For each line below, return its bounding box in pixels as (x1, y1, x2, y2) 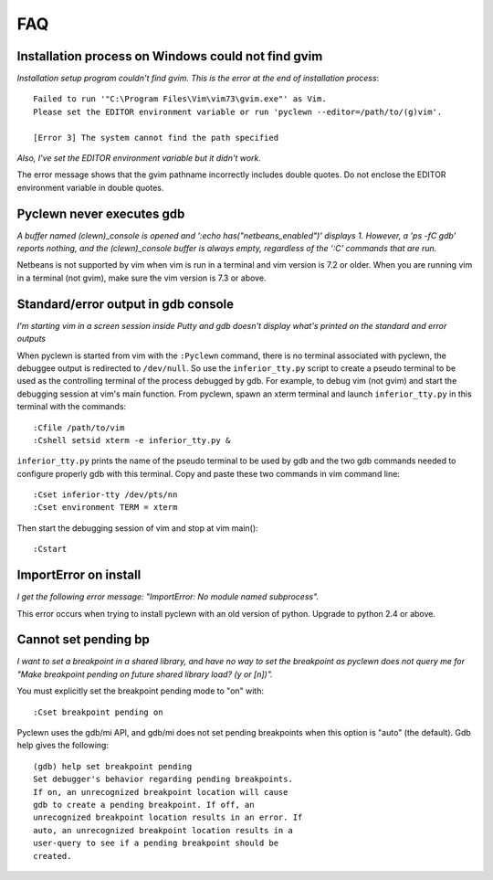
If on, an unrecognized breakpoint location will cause (33, 787, 288, 797)
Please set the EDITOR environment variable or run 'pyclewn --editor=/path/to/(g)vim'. (33, 106, 443, 117)
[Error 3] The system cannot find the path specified (33, 133, 278, 143)
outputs (16, 334, 46, 345)
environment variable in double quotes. (16, 182, 164, 193)
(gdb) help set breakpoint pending (33, 761, 193, 771)
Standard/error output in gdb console (16, 296, 235, 312)
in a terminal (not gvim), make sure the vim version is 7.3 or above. (16, 272, 267, 283)
